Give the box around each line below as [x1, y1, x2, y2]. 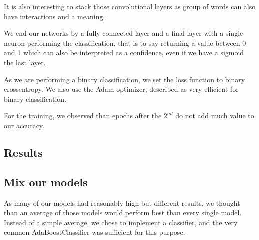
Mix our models [4, 174, 88, 189]
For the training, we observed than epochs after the [4, 110, 162, 121]
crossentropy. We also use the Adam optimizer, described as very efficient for [4, 84, 239, 94]
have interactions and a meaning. [4, 11, 105, 21]
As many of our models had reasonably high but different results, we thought [4, 197, 240, 208]
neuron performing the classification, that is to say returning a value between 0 [4, 37, 246, 48]
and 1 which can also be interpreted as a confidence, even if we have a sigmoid [4, 47, 244, 58]
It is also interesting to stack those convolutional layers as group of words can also [4, 1, 256, 11]
